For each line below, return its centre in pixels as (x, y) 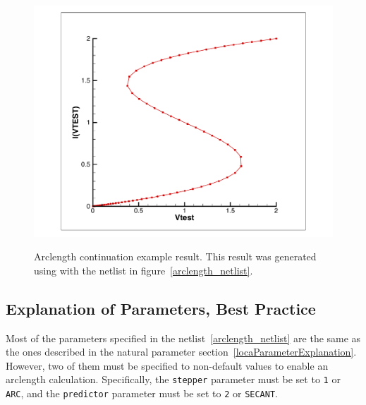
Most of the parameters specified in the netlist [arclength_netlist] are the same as (183, 338)
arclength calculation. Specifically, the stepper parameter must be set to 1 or (173, 379)
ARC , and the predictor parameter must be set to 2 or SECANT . (142, 393)
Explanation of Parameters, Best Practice (161, 308)
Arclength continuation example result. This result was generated (175, 256)
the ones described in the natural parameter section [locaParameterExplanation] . (181, 352)
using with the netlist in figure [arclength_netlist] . (144, 270)
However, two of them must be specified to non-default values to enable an (167, 365)
